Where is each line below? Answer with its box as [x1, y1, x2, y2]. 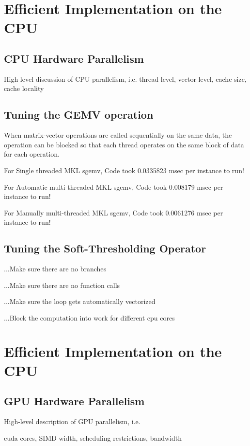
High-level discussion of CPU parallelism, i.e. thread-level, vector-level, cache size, [4, 73, 247, 84]
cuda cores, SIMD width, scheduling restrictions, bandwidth [4, 432, 182, 443]
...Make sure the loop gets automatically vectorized [4, 296, 156, 306]
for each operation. [4, 149, 60, 159]
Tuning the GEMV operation [4, 107, 154, 122]
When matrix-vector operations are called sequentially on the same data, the [4, 130, 232, 140]
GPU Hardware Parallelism [4, 393, 145, 409]
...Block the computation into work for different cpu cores [4, 312, 175, 322]
